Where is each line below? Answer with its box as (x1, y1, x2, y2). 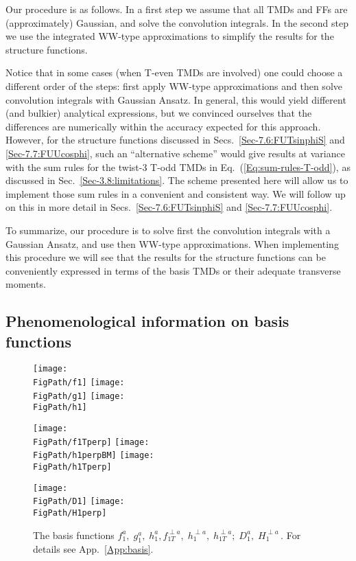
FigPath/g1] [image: (33, 391, 125, 401)
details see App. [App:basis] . (33, 542, 154, 556)
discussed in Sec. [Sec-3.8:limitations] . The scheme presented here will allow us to (5, 173, 348, 187)
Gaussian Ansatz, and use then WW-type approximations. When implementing (5, 236, 339, 251)
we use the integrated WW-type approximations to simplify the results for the (5, 29, 334, 43)
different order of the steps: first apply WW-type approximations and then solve (5, 78, 342, 93)
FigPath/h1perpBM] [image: (33, 450, 154, 461)
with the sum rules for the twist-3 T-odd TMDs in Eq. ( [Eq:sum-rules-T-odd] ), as (5, 159, 351, 174)
